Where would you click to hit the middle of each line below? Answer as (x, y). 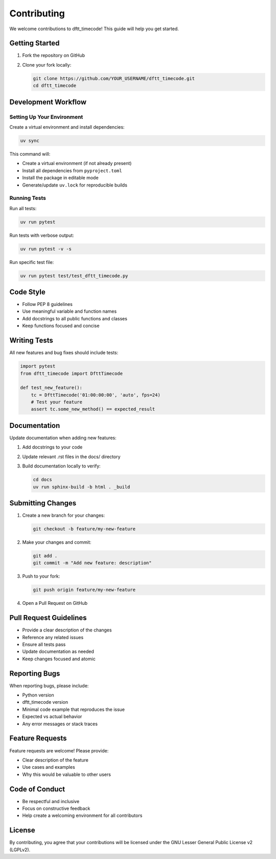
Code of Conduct (37, 789)
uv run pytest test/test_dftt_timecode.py (74, 276)
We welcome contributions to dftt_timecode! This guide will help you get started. (94, 29)
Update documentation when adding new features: (63, 438)
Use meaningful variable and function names (70, 311)
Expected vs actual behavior (52, 717)
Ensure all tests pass (44, 644)
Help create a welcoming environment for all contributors (82, 815)
